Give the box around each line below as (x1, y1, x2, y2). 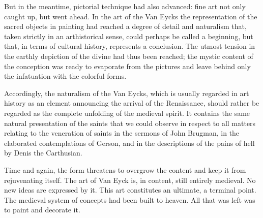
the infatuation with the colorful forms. (4, 71, 127, 81)
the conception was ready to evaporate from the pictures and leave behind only (4, 60, 251, 71)
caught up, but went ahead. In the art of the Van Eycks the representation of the (4, 11, 257, 21)
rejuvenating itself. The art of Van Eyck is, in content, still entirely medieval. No (4, 174, 256, 185)
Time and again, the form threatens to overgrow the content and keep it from (4, 164, 246, 175)
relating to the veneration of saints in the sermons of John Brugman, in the (4, 128, 240, 138)
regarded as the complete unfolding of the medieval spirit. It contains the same (4, 107, 250, 118)
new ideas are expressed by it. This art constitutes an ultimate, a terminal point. (4, 184, 256, 195)
